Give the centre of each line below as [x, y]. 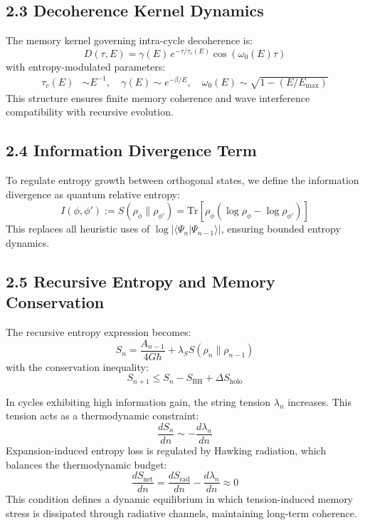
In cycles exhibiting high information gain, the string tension [138, 401]
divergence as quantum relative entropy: [93, 194]
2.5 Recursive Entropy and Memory [141, 281]
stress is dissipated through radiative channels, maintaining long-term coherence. [181, 513]
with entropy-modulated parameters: [86, 66]
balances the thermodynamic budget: [86, 464]
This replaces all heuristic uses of [78, 229]
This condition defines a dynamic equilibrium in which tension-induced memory [180, 499]
